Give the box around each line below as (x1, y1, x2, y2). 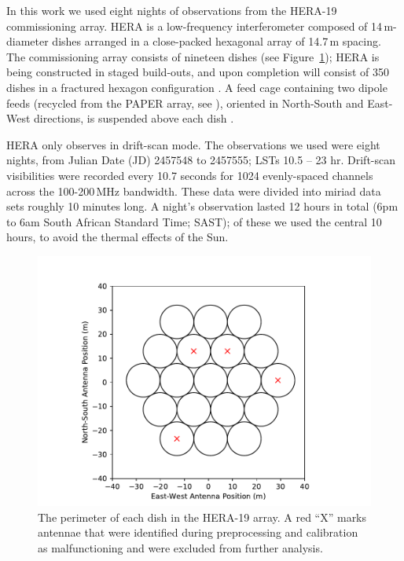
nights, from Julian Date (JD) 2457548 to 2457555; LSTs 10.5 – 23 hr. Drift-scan (6, 152, 396, 168)
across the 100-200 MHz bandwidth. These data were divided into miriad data (6, 182, 381, 199)
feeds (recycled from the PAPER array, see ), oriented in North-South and (6, 94, 364, 111)
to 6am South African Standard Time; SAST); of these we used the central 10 (6, 213, 382, 229)
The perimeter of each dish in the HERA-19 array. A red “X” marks (38, 508, 367, 525)
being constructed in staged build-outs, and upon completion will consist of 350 (6, 64, 389, 80)
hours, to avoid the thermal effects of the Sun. (6, 229, 229, 245)
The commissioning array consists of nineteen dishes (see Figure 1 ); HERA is (6, 48, 380, 64)
